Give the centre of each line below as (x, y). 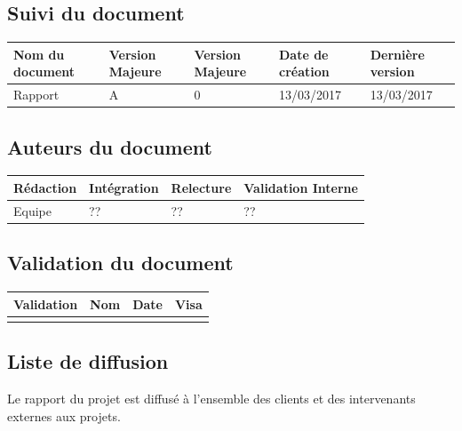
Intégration (124, 187)
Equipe (32, 210)
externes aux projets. (64, 415)
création (304, 72)
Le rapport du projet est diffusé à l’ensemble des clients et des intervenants (211, 399)
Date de (304, 54)
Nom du (39, 54)
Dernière (397, 54)
